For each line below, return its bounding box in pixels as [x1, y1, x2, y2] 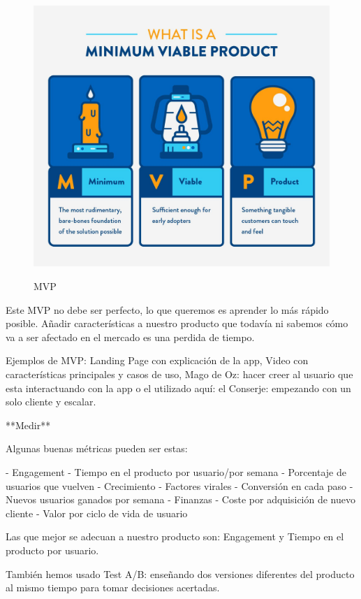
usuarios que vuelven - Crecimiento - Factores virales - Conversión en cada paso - [6, 478, 353, 493]
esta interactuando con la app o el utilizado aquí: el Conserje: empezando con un [6, 380, 351, 395]
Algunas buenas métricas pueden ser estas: [6, 441, 188, 456]
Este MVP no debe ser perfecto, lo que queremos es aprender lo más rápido [6, 302, 329, 317]
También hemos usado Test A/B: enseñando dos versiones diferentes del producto [6, 566, 355, 581]
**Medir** [6, 417, 51, 432]
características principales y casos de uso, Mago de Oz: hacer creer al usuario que [6, 367, 353, 382]
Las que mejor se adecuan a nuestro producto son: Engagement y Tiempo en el [6, 529, 344, 544]
